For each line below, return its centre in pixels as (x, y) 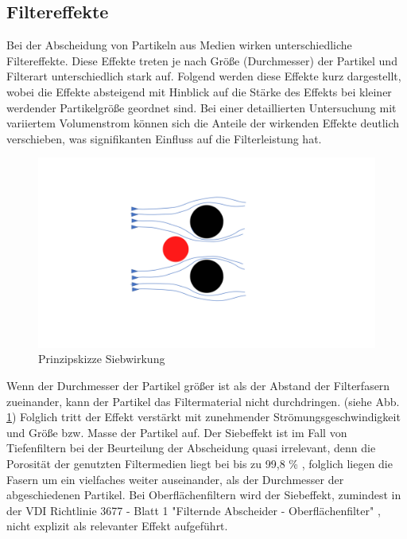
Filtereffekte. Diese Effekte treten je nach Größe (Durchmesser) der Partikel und (202, 60)
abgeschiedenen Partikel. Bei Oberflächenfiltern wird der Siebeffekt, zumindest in (204, 495)
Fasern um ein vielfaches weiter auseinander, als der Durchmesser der (175, 479)
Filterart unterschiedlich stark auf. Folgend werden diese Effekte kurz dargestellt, (204, 76)
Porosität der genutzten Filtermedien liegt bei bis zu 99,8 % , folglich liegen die (200, 464)
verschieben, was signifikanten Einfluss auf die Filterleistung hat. (164, 138)
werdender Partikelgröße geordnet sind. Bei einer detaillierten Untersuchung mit (202, 107)
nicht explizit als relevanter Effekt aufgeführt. (117, 526)
